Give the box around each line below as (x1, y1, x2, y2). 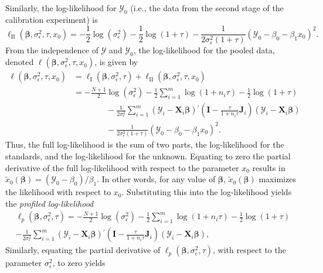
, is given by (94, 56, 138, 68)
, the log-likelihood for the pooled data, (133, 44, 275, 56)
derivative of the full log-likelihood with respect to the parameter (5, 161, 239, 173)
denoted (5, 56, 34, 68)
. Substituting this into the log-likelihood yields (121, 186, 292, 198)
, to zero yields (52, 257, 106, 269)
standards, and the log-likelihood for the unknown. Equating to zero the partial (5, 150, 291, 162)
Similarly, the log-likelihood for (5, 2, 117, 13)
